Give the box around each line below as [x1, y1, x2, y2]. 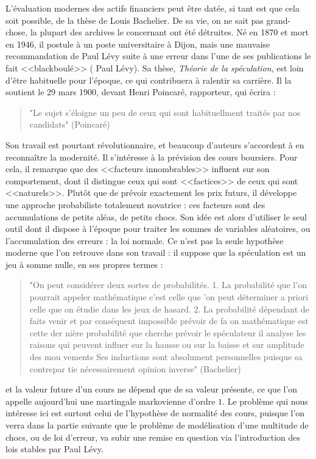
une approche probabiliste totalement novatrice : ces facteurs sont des [5, 198, 265, 211]
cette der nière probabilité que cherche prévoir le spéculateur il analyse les [29, 326, 306, 339]
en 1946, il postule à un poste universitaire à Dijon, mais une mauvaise [5, 37, 270, 50]
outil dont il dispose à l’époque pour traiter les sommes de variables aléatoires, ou [5, 222, 311, 235]
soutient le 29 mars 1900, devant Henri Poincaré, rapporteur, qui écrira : [5, 85, 276, 98]
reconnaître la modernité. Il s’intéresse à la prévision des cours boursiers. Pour [5, 150, 298, 163]
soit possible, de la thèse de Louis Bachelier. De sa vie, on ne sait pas [5, 13, 264, 26]
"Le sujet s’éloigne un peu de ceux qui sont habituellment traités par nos [29, 106, 301, 118]
